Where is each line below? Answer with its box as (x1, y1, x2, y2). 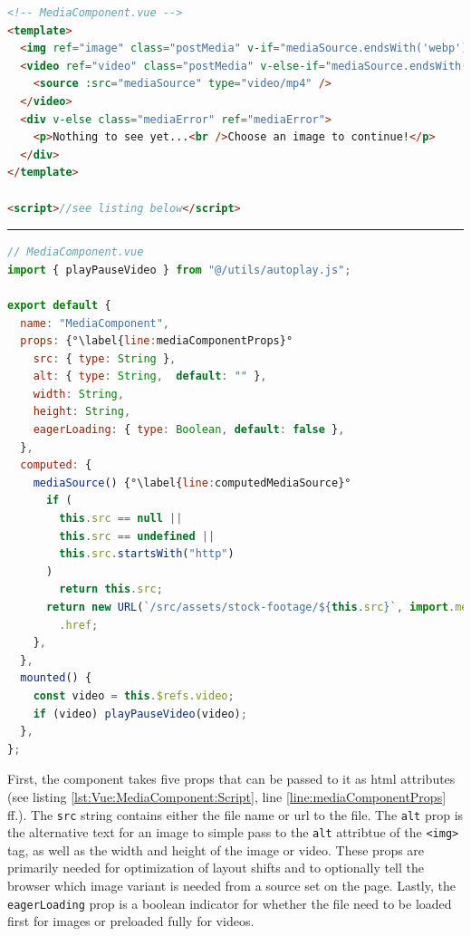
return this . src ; (59, 583, 163, 596)
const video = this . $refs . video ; (33, 689, 235, 702)
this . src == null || (59, 512, 183, 526)
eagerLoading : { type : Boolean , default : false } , (33, 423, 345, 437)
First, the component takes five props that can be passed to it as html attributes (7, 769, 456, 788)
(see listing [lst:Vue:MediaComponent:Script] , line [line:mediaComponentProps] (7, 786, 447, 806)
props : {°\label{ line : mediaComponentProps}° (20, 334, 293, 348)
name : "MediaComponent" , (20, 316, 170, 330)
